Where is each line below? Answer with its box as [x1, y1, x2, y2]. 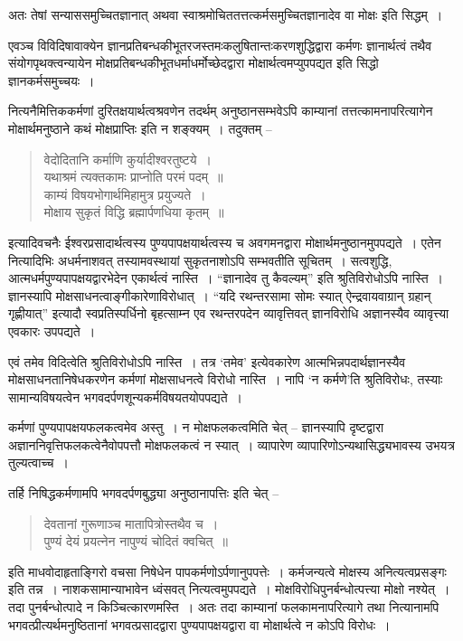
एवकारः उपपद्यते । [8, 321, 96, 340]
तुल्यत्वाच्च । [8, 453, 69, 472]
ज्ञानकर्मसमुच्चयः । [8, 71, 95, 90]
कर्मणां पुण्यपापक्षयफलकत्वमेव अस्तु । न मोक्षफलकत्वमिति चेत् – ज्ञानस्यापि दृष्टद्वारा [8, 418, 384, 437]
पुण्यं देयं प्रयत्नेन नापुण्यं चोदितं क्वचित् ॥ [43, 532, 228, 551]
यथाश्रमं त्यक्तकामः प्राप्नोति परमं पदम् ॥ [43, 167, 223, 186]
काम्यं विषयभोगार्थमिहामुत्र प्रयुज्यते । [43, 184, 206, 203]
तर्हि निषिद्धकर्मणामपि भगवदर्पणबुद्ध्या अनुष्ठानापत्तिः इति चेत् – [8, 484, 279, 503]
